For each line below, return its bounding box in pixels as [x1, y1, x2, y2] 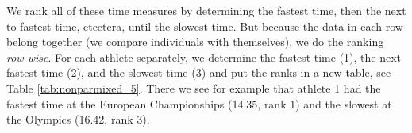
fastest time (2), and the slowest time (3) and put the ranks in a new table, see [6, 64, 391, 81]
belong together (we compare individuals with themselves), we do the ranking [6, 33, 384, 50]
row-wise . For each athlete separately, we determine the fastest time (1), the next [6, 48, 402, 65]
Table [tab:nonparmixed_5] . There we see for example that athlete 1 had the [6, 79, 381, 96]
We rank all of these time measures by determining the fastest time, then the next [6, 2, 406, 18]
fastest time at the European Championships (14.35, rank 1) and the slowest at [6, 95, 392, 112]
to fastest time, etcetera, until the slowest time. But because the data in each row [6, 17, 403, 34]
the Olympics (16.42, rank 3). [6, 111, 150, 127]
